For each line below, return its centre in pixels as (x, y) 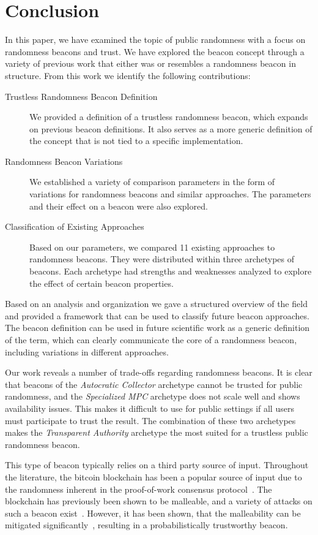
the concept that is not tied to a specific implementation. (136, 141)
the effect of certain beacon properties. (102, 283)
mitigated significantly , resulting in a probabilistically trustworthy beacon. (146, 525)
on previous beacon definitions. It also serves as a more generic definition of (171, 128)
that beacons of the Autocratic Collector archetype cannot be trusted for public (154, 384)
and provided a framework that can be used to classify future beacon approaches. (157, 315)
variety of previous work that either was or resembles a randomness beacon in (150, 63)
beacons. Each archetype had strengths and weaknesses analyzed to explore (171, 271)
